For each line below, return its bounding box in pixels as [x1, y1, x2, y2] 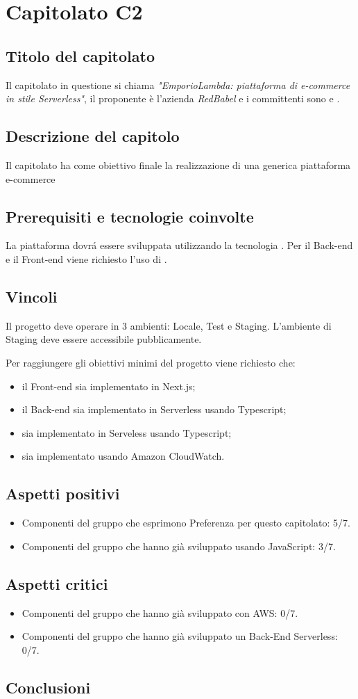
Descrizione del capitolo [6, 125, 180, 147]
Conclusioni [6, 676, 91, 698]
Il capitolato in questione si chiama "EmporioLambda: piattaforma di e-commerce [6, 77, 350, 92]
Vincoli [6, 285, 58, 307]
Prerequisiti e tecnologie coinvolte [6, 205, 254, 227]
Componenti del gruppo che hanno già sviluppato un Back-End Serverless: [22, 629, 338, 643]
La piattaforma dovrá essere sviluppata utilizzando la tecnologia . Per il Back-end [6, 238, 353, 252]
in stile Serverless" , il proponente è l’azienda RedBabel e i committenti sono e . [6, 91, 340, 106]
